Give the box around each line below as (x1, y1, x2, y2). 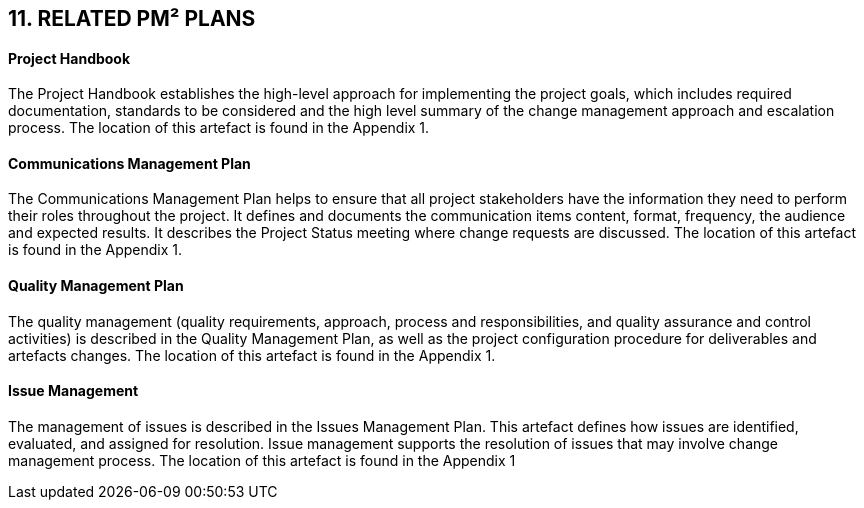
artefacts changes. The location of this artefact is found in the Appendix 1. (8, 346, 496, 364)
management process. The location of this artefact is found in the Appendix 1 (8, 451, 516, 469)
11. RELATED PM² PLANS (8, 6, 256, 31)
